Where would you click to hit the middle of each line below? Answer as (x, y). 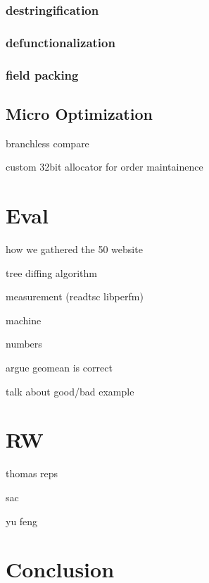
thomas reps (32, 473)
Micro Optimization (79, 113)
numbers (24, 344)
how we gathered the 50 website (74, 249)
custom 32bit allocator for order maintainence (104, 167)
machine (24, 320)
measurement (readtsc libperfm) (75, 296)
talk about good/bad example (70, 391)
